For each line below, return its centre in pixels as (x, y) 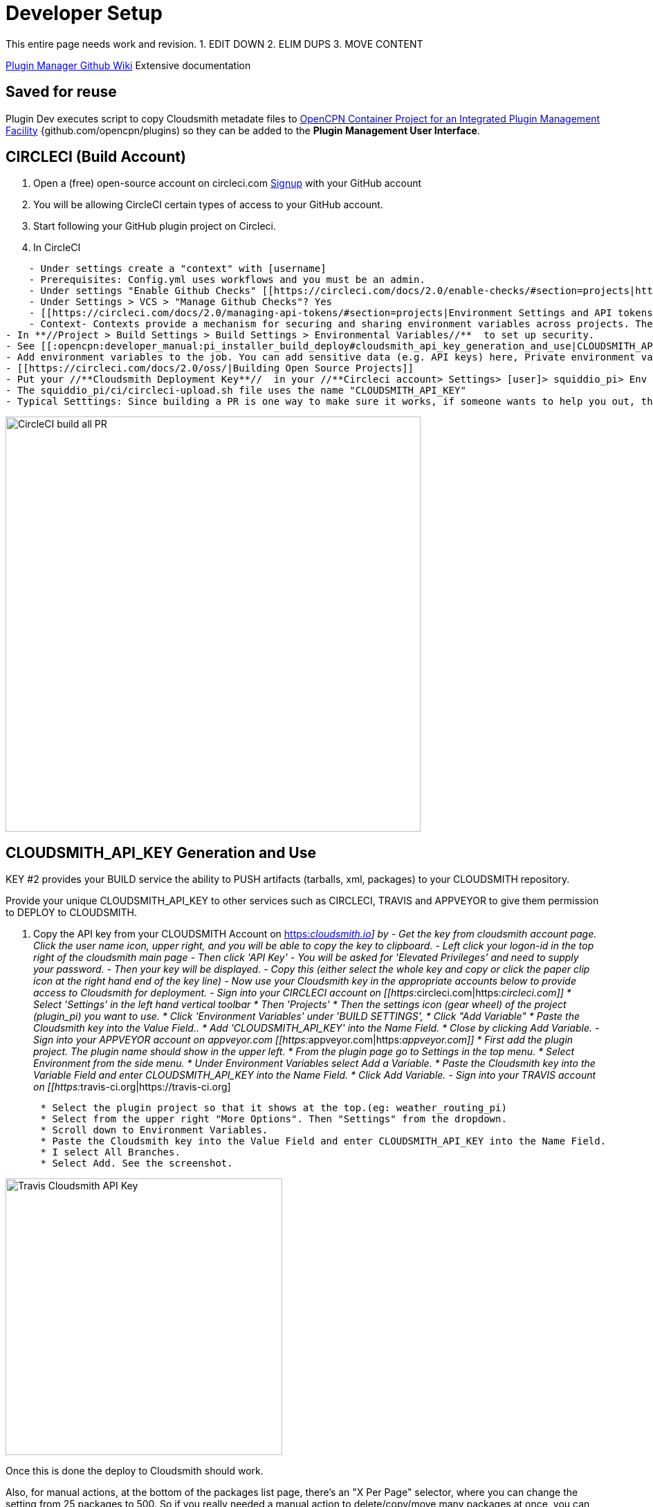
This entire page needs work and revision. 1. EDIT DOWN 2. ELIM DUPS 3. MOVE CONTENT (214, 44)
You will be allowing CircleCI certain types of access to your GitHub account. (208, 205)
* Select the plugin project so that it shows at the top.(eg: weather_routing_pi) (274, 1108)
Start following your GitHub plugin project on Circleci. (155, 226)
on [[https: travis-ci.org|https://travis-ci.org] (132, 1087)
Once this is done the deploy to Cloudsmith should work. (135, 1471)
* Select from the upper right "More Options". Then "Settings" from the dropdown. (274, 1119)
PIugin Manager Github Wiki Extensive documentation (128, 65)
